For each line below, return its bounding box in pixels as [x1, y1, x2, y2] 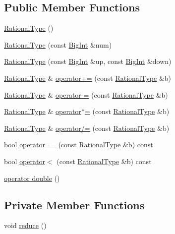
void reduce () [4, 220, 47, 231]
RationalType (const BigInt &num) [4, 39, 112, 50]
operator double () [4, 173, 60, 183]
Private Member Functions [4, 197, 145, 212]
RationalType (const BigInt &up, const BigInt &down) [4, 56, 172, 66]
